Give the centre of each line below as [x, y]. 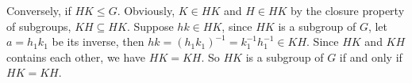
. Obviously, [146, 10]
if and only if [371, 57]
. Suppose [150, 26]
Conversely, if [39, 10]
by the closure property [348, 10]
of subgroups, [39, 26]
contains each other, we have [76, 57]
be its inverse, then [98, 41]
